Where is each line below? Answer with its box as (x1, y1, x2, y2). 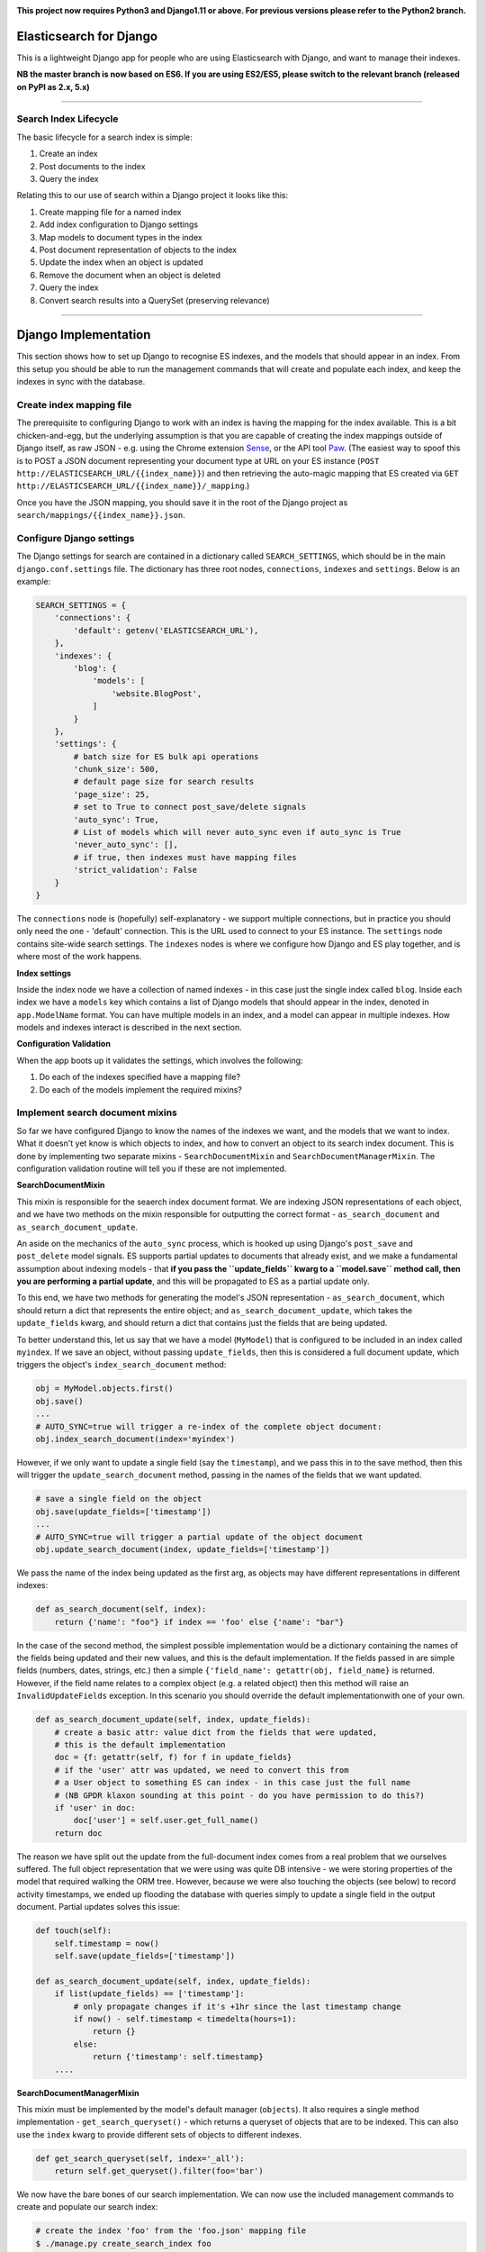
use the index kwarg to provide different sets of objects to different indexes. (16, 2129, 301, 2139)
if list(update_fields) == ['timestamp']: (54, 1989, 245, 1999)
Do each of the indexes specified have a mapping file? (39, 1072, 241, 1083)
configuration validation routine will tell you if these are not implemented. (16, 1163, 287, 1174)
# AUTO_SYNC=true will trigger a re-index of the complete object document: (35, 1421, 382, 1431)
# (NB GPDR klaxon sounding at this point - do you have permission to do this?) (54, 1790, 425, 1801)
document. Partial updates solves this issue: (16, 1902, 180, 1912)
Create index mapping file (16, 398, 132, 411)
